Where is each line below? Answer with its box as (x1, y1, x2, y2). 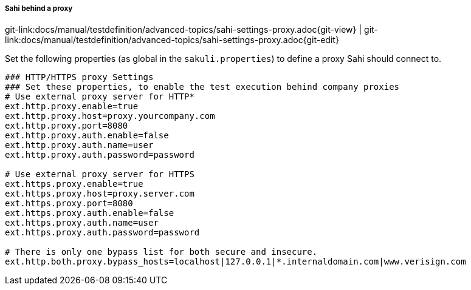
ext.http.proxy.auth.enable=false (5, 130, 169, 141)
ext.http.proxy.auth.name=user (5, 140, 154, 150)
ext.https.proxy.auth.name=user (5, 218, 159, 228)
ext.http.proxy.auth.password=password (5, 150, 194, 160)
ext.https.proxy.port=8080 (5, 198, 133, 209)
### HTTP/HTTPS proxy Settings (5, 72, 154, 83)
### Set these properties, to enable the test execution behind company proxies (5, 82, 400, 92)
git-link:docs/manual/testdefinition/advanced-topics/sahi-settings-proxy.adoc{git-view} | (5, 24, 362, 35)
